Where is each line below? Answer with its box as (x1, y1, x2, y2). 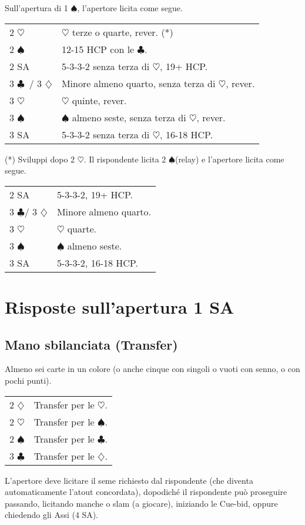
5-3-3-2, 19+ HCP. (56, 187, 133, 201)
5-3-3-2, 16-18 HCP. (56, 255, 138, 270)
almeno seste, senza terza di (72, 110, 186, 124)
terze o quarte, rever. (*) (72, 25, 173, 39)
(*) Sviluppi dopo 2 (5, 152, 75, 165)
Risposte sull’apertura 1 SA (5, 294, 234, 318)
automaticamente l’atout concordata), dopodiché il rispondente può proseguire (5, 486, 287, 498)
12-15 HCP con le (61, 42, 135, 56)
